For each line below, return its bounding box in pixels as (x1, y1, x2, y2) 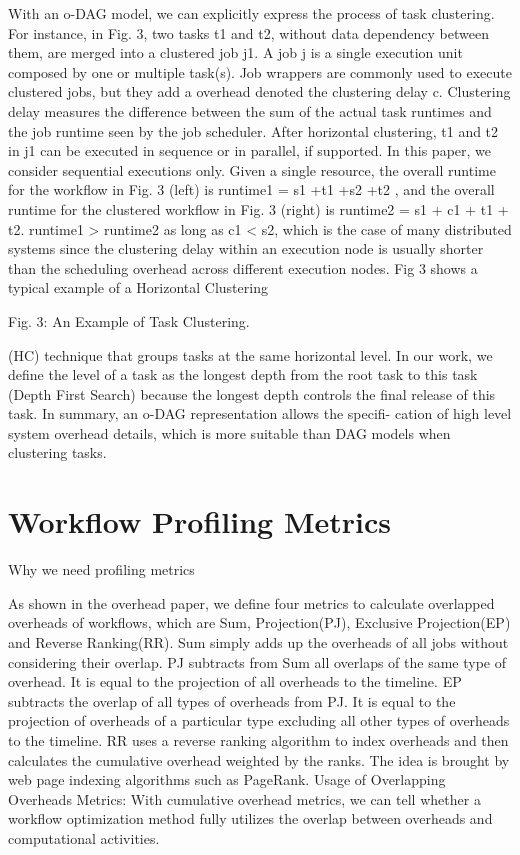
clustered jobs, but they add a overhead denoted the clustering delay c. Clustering (8, 81, 511, 102)
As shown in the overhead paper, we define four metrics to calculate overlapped (8, 592, 495, 613)
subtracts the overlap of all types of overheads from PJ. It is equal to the (8, 690, 456, 711)
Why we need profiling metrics (8, 559, 195, 580)
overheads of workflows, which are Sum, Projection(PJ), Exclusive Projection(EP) (8, 612, 511, 633)
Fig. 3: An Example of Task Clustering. (8, 310, 250, 331)
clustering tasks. (8, 442, 107, 463)
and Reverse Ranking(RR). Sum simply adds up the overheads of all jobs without (8, 631, 509, 652)
